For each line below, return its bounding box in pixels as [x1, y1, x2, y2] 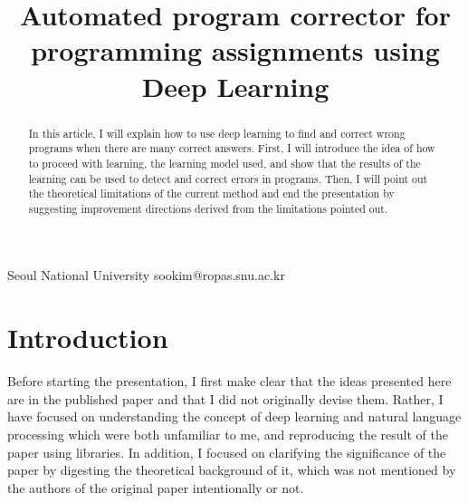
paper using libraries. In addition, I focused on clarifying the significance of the [7, 442, 446, 461]
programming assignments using [31, 32, 440, 69]
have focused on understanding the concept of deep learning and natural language [7, 407, 462, 426]
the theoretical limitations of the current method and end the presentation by [28, 186, 395, 201]
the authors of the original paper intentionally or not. [7, 478, 304, 497]
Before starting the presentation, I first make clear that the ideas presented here [7, 372, 452, 391]
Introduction [7, 319, 168, 356]
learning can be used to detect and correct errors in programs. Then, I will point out [28, 170, 428, 186]
